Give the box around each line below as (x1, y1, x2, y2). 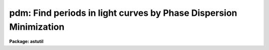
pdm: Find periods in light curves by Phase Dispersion (9, 7, 238, 18)
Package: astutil (9, 39, 44, 45)
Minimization (9, 21, 65, 32)
